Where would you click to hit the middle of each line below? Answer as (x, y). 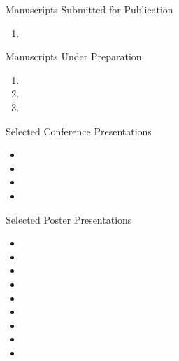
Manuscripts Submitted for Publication (89, 9)
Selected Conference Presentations (79, 131)
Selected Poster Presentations (69, 219)
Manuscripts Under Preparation (74, 56)
